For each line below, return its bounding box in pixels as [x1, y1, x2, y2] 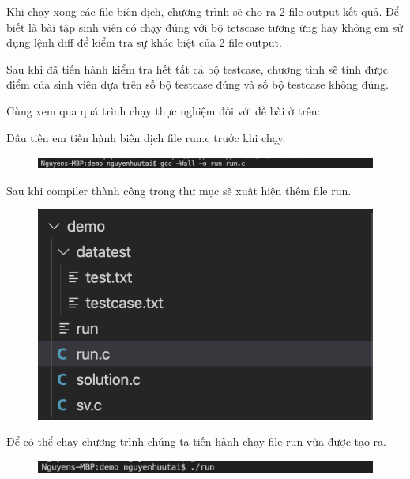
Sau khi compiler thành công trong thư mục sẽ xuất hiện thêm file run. [6, 182, 352, 198]
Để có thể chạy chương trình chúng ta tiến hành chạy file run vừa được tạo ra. [6, 433, 386, 450]
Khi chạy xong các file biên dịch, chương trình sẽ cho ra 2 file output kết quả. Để [6, 3, 399, 19]
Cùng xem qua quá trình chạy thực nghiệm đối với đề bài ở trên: [6, 102, 321, 119]
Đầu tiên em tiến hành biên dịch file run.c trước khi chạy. [6, 129, 286, 145]
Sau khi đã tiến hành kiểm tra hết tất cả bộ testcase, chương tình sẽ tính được [6, 60, 388, 77]
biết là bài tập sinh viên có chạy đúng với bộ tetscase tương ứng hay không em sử [6, 18, 403, 35]
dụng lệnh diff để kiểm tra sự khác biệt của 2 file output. [6, 34, 282, 51]
